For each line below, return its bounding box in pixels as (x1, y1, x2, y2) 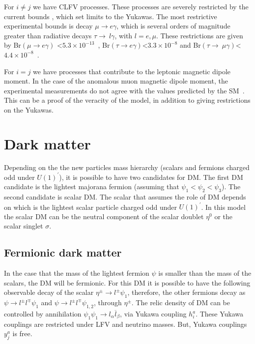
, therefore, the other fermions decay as (127, 287, 246, 297)
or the (214, 211, 233, 221)
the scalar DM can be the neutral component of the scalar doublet (4, 211, 204, 221)
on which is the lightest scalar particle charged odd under (4, 201, 177, 212)
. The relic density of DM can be (131, 297, 230, 308)
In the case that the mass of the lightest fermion (4, 268, 149, 278)
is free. (12, 328, 32, 339)
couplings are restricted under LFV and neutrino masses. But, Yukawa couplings (4, 318, 247, 329)
